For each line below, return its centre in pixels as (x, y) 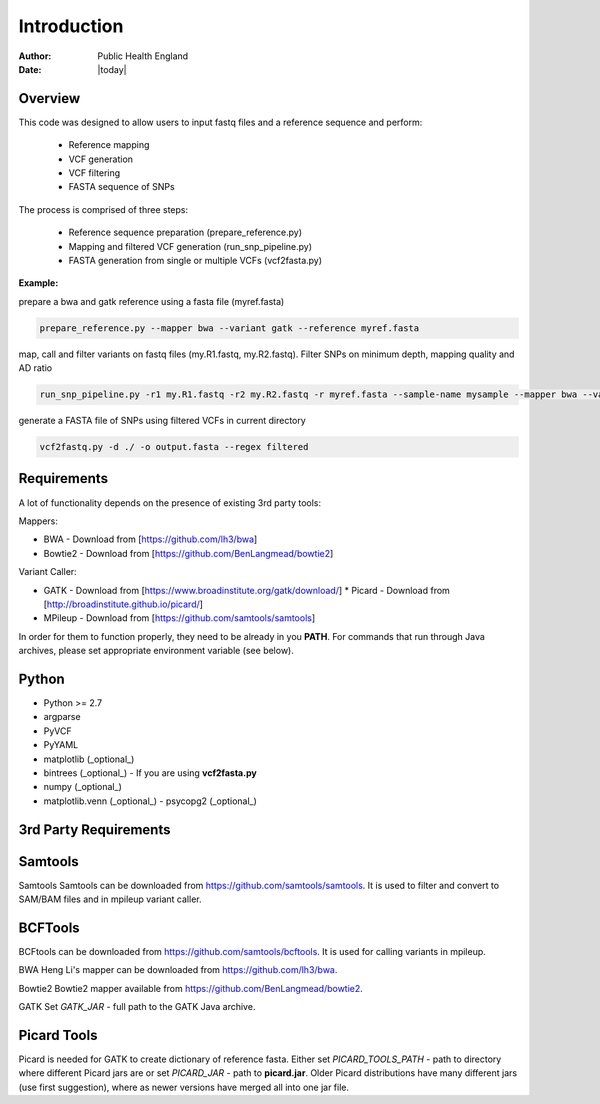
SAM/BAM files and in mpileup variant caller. (110, 899)
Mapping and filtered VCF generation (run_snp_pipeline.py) (190, 246)
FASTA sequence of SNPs (121, 187)
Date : (30, 69)
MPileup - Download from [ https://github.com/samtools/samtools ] (179, 618)
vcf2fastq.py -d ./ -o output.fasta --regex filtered (174, 447)
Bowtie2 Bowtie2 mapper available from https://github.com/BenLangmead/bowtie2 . (191, 988)
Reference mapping (109, 145)
